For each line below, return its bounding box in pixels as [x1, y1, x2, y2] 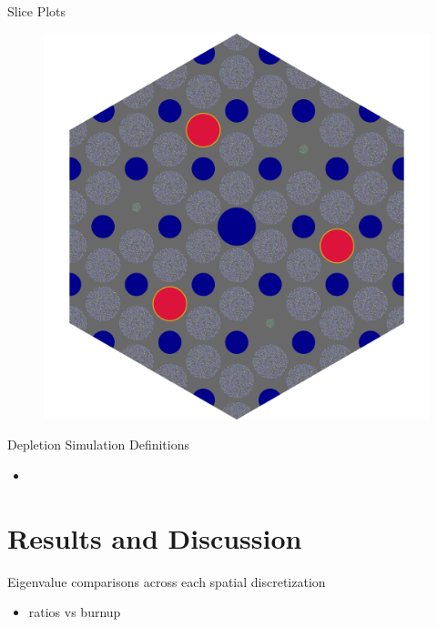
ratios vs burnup [28, 602, 121, 622]
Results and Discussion [7, 519, 302, 556]
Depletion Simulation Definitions [7, 435, 190, 454]
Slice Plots [7, 2, 66, 20]
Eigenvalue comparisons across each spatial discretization [7, 571, 326, 591]
